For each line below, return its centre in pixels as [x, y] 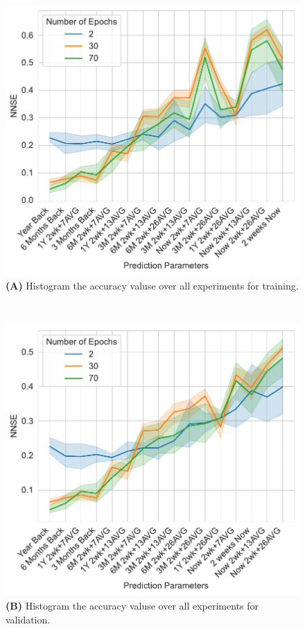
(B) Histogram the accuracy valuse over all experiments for [132, 605]
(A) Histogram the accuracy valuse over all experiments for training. [152, 285]
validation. [28, 619]
